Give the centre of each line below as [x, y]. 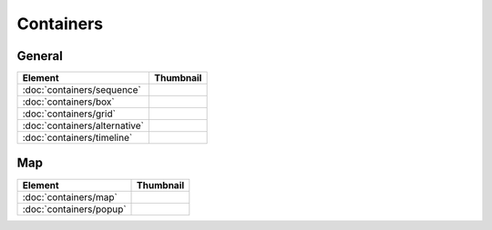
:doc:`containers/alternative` [83, 125]
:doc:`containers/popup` [74, 209]
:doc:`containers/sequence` [82, 90]
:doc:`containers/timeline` [77, 138]
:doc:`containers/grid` [69, 114]
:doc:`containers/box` [68, 102]
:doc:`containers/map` [70, 197]
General [40, 56]
